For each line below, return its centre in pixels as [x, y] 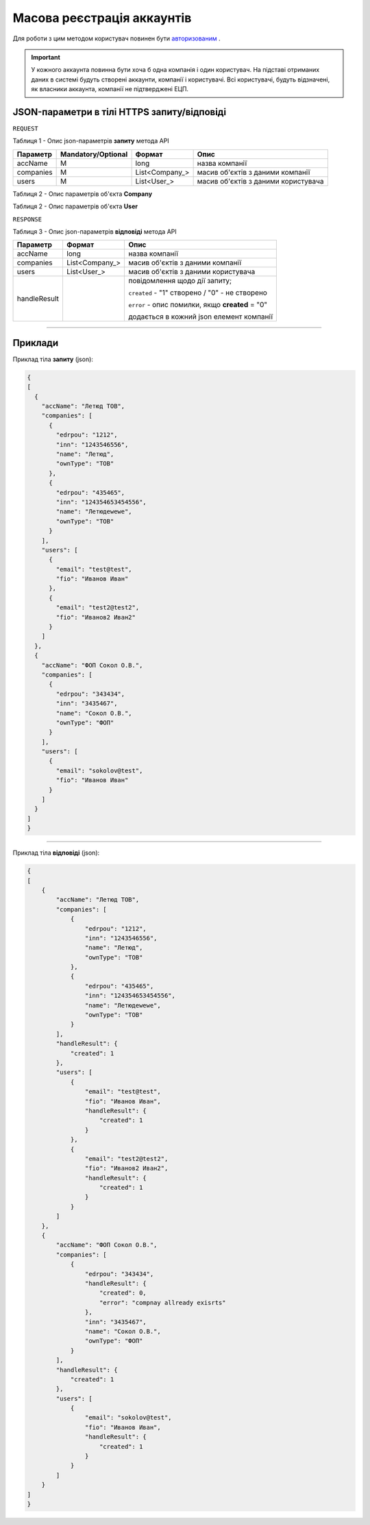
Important [46, 57]
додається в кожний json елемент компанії [201, 317]
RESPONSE [27, 219]
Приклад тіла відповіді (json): [56, 853]
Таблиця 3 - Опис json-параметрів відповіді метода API [95, 231]
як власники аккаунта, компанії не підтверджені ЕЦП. [110, 89]
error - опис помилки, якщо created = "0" [198, 305]
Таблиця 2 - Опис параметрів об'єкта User [75, 206]
